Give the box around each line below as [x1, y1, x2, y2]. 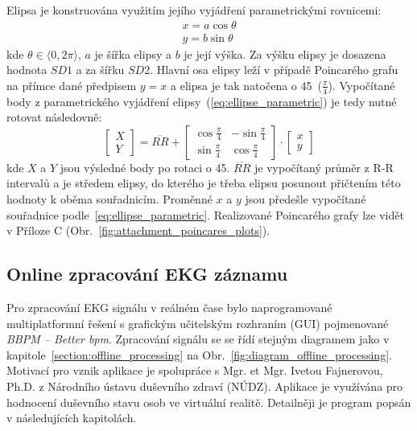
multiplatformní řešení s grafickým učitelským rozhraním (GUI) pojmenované [6, 314, 389, 331]
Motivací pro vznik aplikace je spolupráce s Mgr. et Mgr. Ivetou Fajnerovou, [6, 362, 383, 379]
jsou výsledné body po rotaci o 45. [60, 158, 230, 175]
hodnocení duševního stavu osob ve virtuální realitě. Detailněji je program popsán [6, 393, 411, 410]
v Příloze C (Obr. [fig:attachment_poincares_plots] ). [6, 222, 270, 239]
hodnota [6, 61, 47, 78]
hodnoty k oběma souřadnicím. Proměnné [6, 191, 213, 207]
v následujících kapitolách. [6, 409, 137, 426]
